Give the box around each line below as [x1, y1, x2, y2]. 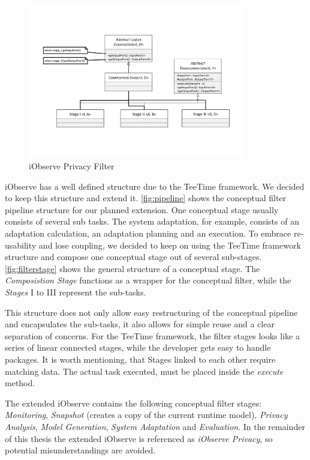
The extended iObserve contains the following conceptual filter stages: [5, 396, 262, 409]
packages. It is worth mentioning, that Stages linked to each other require [5, 353, 276, 365]
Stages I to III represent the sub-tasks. [5, 285, 146, 298]
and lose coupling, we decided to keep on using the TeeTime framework [38, 238, 301, 251]
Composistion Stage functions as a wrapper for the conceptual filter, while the [5, 274, 291, 286]
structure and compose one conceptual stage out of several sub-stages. [5, 250, 262, 263]
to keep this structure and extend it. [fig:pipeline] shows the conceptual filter [5, 192, 287, 204]
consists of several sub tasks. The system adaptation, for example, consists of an [5, 215, 299, 228]
